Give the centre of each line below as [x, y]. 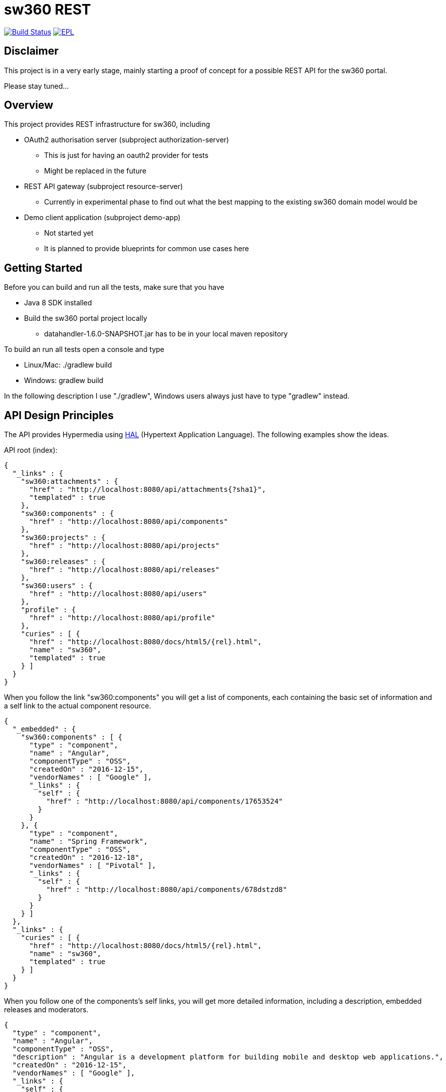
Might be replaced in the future [95, 171]
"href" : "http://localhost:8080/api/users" [118, 594]
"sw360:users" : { [57, 586]
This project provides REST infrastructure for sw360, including [107, 124]
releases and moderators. [46, 1010]
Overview [29, 105]
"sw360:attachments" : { [69, 482]
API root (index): [31, 450]
